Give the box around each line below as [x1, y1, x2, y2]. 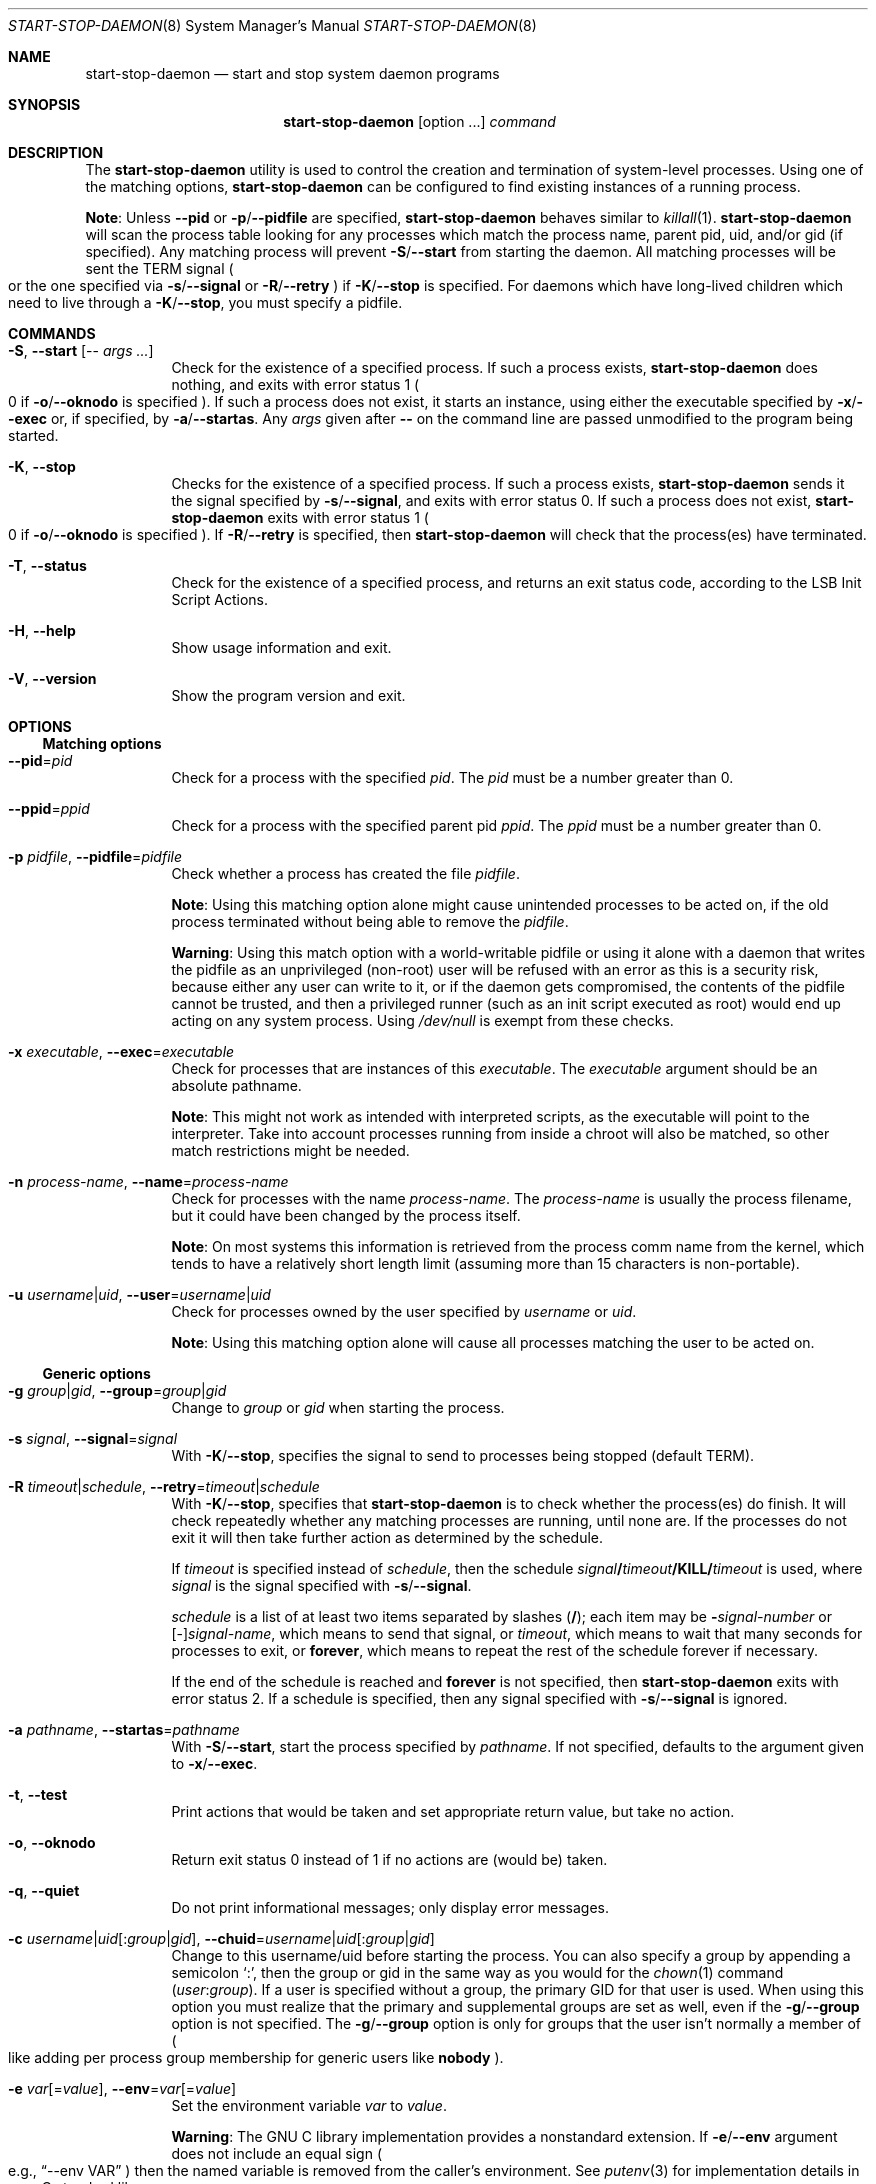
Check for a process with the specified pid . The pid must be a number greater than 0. [171, 769, 734, 786]
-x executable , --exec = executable [8, 1043, 235, 1060]
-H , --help [8, 622, 76, 639]
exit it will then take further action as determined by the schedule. [171, 1529, 604, 1546]
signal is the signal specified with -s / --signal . [171, 1577, 472, 1594]
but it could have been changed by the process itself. [171, 1207, 521, 1224]
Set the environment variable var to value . [171, 2097, 447, 2114]
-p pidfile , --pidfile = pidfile [8, 848, 183, 865]
